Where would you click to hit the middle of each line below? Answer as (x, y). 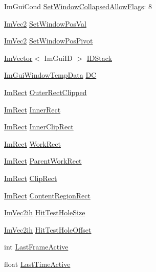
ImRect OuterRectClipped (46, 92)
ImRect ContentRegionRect (47, 195)
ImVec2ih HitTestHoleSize (45, 212)
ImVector (18, 58)
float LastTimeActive (37, 264)
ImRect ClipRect (31, 178)
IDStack (99, 58)
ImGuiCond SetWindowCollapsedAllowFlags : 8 (78, 6)
